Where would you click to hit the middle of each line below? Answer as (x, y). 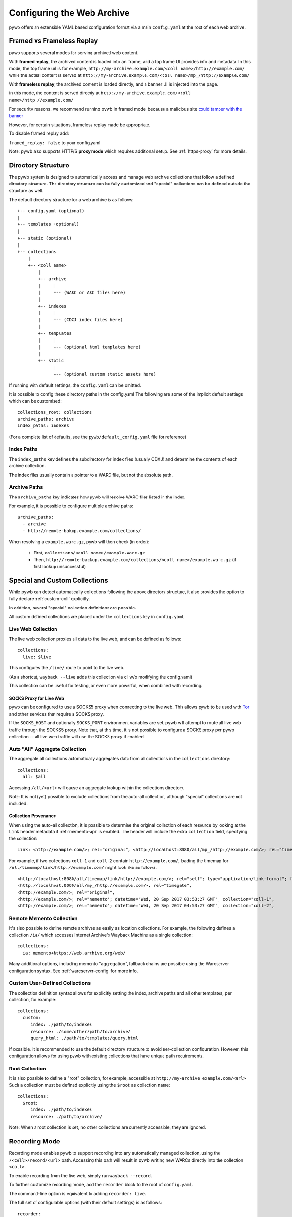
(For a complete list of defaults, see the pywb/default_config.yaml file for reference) (98, 437)
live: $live (37, 657)
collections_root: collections (55, 412)
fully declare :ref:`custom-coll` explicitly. (49, 599)
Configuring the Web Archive (69, 13)
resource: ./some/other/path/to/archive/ (81, 1031)
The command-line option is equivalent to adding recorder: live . (77, 1194)
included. (18, 804)
